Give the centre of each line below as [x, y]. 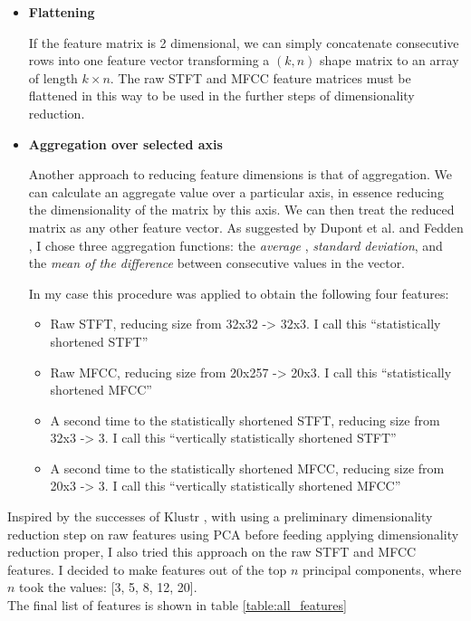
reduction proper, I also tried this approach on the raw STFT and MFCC [212, 552]
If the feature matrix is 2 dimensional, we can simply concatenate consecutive [244, 42]
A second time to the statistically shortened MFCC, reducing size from [247, 468]
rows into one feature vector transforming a [149, 60]
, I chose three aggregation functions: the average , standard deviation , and [235, 245]
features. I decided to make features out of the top [147, 569]
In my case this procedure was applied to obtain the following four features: [239, 293]
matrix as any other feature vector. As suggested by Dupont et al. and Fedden [246, 227]
